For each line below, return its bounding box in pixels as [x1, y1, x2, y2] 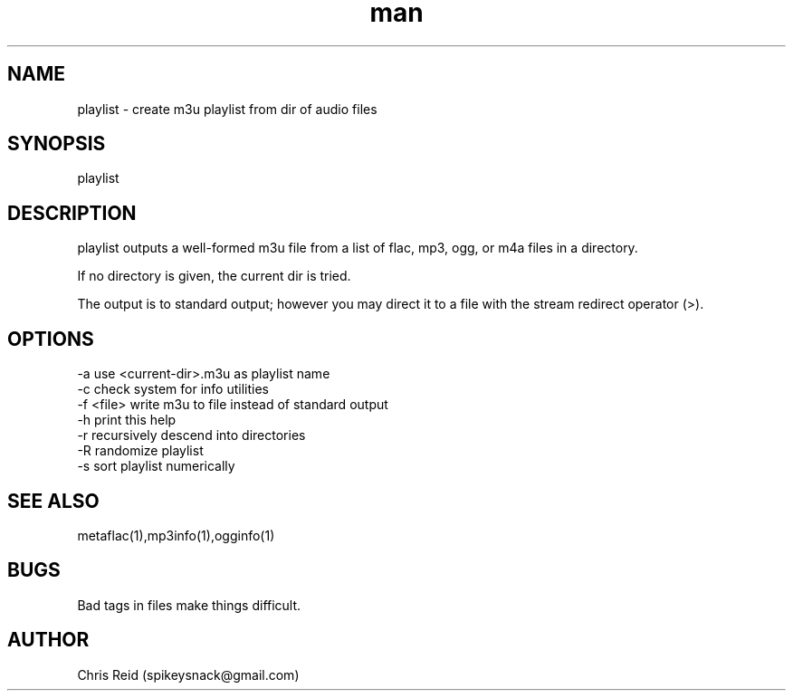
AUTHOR [7, 628, 90, 652]
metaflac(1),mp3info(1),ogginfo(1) [77, 527, 275, 543]
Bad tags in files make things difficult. [77, 597, 301, 613]
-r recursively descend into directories [77, 427, 306, 444]
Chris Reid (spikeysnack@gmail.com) [77, 666, 300, 683]
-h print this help [77, 412, 177, 428]
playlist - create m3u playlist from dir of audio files [77, 100, 377, 117]
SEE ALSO [7, 489, 100, 512]
